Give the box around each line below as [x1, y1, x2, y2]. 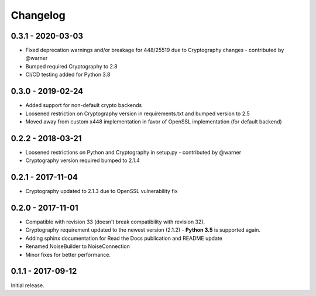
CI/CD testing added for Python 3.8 [25, 71, 111, 78]
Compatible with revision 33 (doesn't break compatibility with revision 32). [25, 218, 205, 225]
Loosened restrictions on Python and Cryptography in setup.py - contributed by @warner [25, 149, 242, 156]
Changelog [11, 9, 66, 22]
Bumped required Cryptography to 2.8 [25, 63, 118, 70]
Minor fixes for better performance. [25, 251, 111, 258]
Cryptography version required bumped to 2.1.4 [25, 157, 140, 164]
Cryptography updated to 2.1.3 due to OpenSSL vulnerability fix [25, 188, 178, 195]
